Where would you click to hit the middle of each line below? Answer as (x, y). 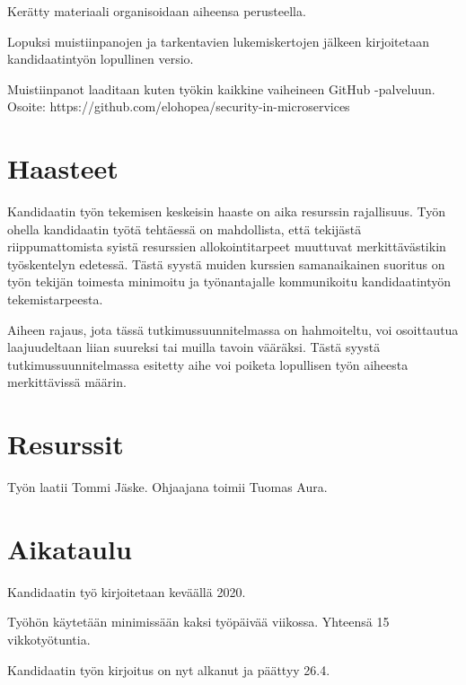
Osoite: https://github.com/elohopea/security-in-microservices (179, 106)
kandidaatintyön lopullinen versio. (101, 59)
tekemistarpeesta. (55, 299)
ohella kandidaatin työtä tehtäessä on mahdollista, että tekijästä (185, 228)
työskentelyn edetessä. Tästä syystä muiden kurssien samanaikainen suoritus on (226, 263)
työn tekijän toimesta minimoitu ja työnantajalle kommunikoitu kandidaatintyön (229, 281)
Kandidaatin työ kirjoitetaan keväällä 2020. (127, 591)
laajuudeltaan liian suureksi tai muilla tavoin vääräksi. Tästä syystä (194, 347)
